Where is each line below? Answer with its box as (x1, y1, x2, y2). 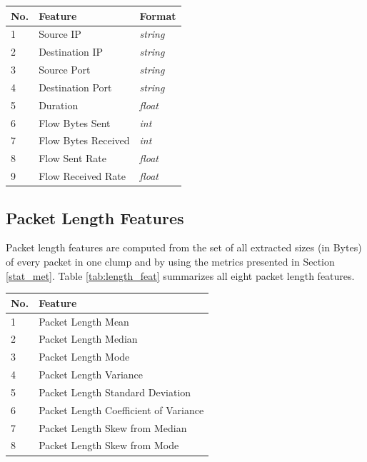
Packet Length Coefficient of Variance (39, 402, 204, 417)
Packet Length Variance (39, 367, 143, 382)
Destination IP (39, 44, 104, 59)
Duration (39, 97, 79, 112)
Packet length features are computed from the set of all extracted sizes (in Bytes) (6, 240, 362, 255)
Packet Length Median (39, 331, 138, 346)
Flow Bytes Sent (39, 115, 111, 130)
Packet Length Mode (39, 349, 130, 364)
